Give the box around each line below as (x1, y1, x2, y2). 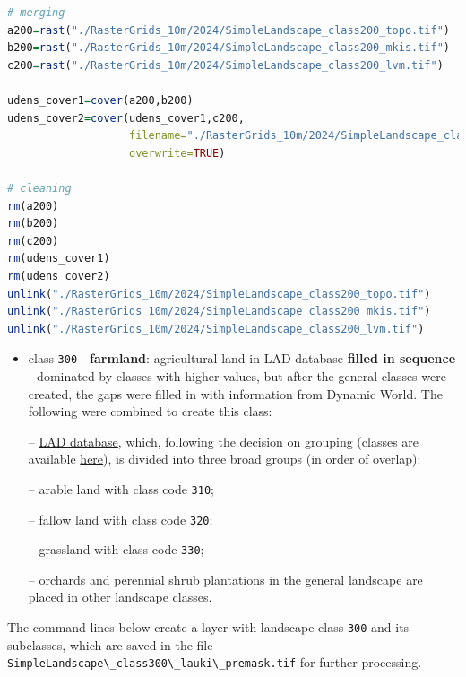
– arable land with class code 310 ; (28, 479, 214, 498)
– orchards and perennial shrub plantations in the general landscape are (28, 569, 423, 588)
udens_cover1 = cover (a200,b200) (7, 93, 194, 107)
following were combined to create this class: (28, 402, 272, 421)
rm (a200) (7, 199, 59, 213)
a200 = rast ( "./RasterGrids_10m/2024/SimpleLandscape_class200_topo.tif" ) (7, 23, 451, 37)
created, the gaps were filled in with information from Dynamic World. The (28, 384, 443, 403)
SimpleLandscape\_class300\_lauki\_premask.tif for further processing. (7, 653, 422, 672)
